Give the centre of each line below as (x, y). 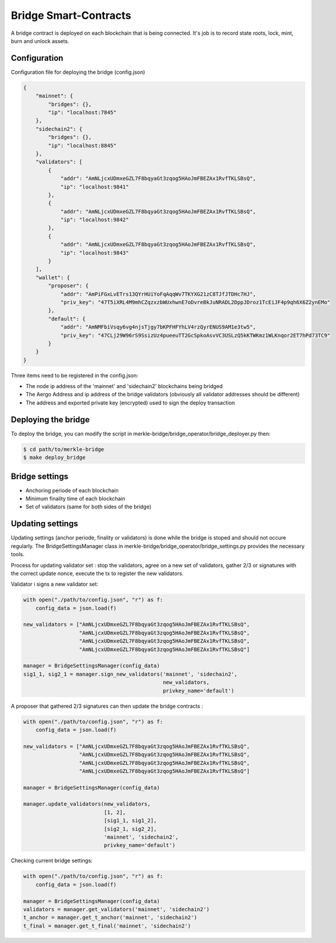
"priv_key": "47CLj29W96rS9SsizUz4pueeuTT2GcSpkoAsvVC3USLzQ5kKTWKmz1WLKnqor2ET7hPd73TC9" (195, 335)
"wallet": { (53, 277)
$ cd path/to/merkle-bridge (64, 449)
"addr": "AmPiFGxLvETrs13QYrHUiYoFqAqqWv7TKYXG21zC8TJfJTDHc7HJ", (158, 294)
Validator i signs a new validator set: (54, 584)
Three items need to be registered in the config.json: (74, 375)
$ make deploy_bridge (54, 458)
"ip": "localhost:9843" (95, 253)
